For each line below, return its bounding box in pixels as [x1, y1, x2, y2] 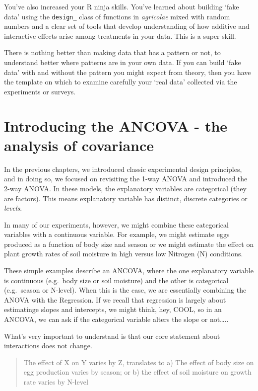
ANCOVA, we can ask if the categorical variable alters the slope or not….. [4, 314, 229, 324]
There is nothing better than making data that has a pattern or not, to [4, 47, 221, 58]
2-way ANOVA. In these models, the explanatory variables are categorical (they [4, 183, 247, 193]
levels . [4, 203, 22, 213]
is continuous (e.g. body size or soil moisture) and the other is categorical [4, 275, 229, 285]
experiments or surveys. [4, 86, 76, 96]
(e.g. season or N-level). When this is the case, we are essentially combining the [4, 285, 247, 295]
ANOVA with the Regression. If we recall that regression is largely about [4, 294, 226, 305]
